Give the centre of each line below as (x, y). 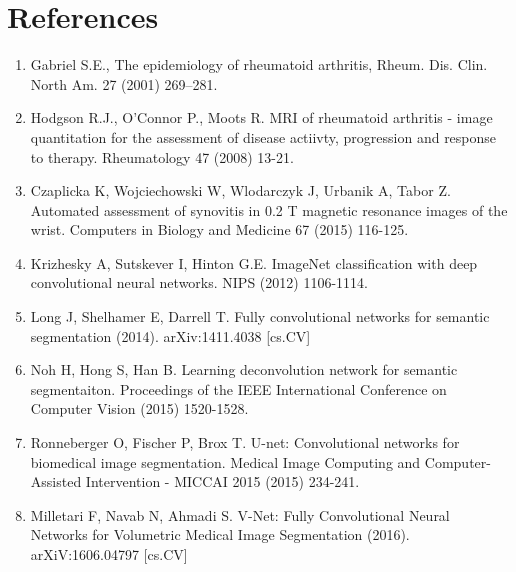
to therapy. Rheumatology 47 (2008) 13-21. (162, 156)
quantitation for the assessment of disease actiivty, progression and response (263, 136)
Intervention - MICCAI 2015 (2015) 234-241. (222, 481)
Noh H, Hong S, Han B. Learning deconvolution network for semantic (244, 369)
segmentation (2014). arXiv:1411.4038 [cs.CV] (170, 335)
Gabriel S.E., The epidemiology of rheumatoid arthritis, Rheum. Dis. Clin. (259, 64)
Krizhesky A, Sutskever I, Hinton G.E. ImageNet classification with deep (254, 262)
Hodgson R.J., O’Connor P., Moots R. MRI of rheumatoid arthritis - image (261, 117)
